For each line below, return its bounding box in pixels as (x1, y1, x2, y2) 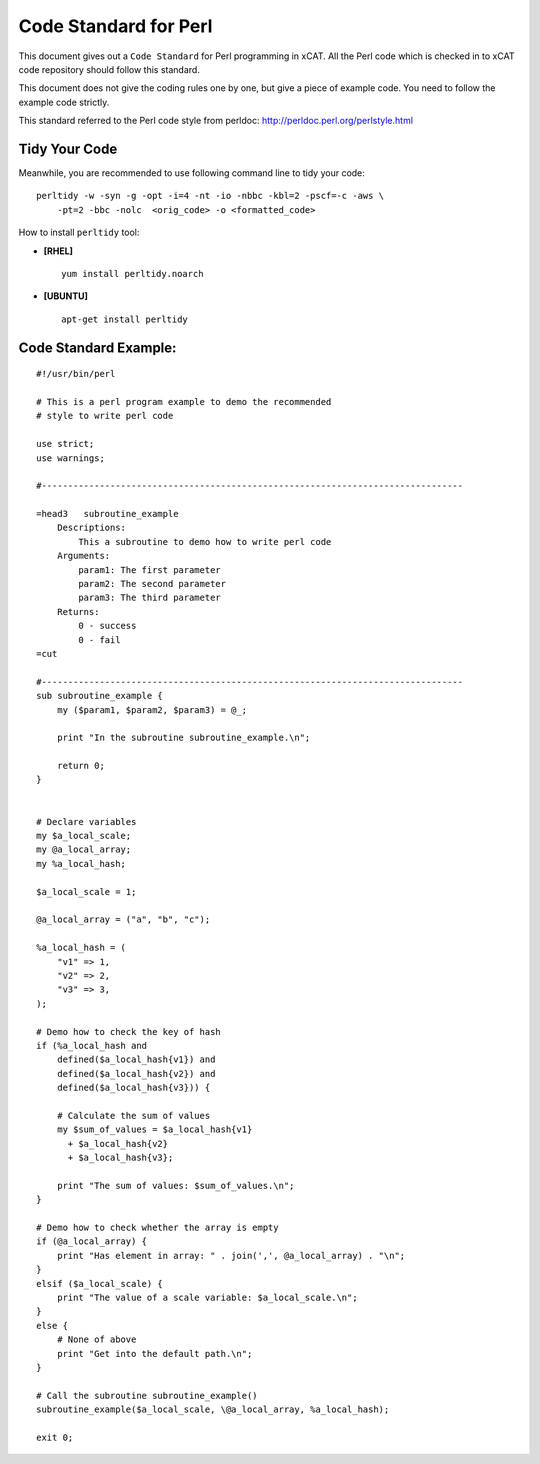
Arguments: (56, 550, 111, 562)
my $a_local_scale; (36, 830, 132, 842)
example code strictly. (18, 96, 110, 108)
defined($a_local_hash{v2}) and (56, 1068, 216, 1079)
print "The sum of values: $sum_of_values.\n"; (56, 1180, 295, 1191)
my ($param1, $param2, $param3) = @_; (56, 704, 248, 715)
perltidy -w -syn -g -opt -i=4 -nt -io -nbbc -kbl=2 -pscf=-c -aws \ (36, 190, 385, 202)
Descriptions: (56, 522, 127, 534)
